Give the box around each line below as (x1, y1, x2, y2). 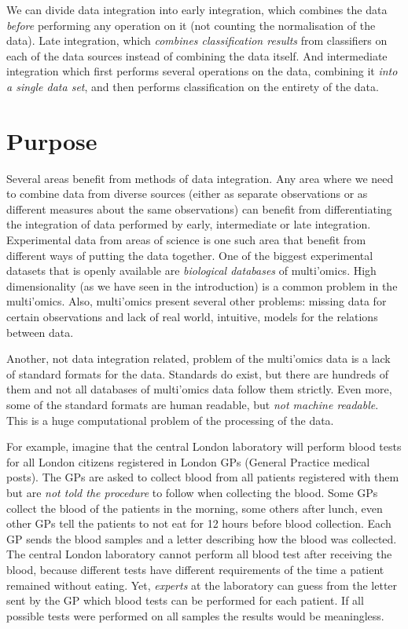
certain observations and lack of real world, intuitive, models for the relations (6, 309, 378, 325)
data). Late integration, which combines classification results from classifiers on (6, 32, 388, 49)
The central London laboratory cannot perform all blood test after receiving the (6, 546, 392, 562)
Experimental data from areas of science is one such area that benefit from (6, 232, 366, 248)
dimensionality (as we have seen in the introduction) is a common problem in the (6, 277, 398, 294)
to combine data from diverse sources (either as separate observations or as (6, 185, 368, 202)
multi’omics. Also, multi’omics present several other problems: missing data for (6, 293, 387, 309)
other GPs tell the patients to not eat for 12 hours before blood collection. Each (6, 515, 391, 532)
